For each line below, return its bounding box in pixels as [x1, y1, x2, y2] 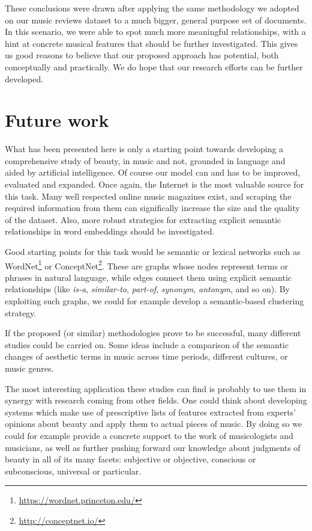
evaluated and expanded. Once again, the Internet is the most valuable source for [5, 178, 304, 191]
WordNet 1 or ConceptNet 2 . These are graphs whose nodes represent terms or [5, 257, 289, 272]
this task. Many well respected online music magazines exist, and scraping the [5, 189, 292, 202]
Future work [5, 108, 109, 132]
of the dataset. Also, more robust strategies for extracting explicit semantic [5, 213, 281, 226]
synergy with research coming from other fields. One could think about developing [5, 394, 307, 407]
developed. [5, 72, 44, 85]
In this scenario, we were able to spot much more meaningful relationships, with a [5, 25, 306, 38]
